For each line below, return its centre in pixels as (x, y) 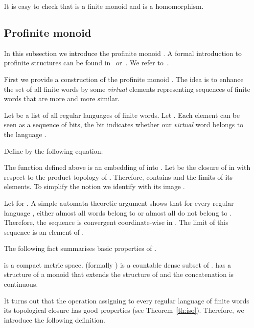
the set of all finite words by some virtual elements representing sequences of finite (127, 89)
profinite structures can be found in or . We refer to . (86, 63)
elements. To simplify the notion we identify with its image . (94, 186)
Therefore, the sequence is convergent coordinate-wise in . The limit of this (116, 222)
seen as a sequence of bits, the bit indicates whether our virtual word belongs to (124, 124)
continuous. (21, 284)
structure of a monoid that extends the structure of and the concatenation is (119, 274)
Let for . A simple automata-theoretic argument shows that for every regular (119, 203)
